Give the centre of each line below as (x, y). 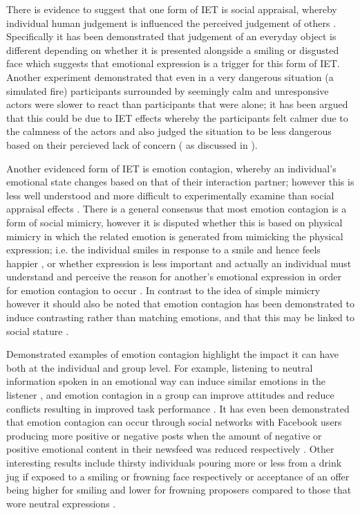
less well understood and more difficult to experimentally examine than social (170, 195)
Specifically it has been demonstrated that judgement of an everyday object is (171, 36)
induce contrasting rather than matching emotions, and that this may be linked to (180, 317)
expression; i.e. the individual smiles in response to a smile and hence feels (163, 250)
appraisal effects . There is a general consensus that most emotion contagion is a (177, 209)
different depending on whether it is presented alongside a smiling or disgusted (173, 49)
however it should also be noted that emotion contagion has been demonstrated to (180, 304)
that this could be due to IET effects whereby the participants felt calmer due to (177, 117)
